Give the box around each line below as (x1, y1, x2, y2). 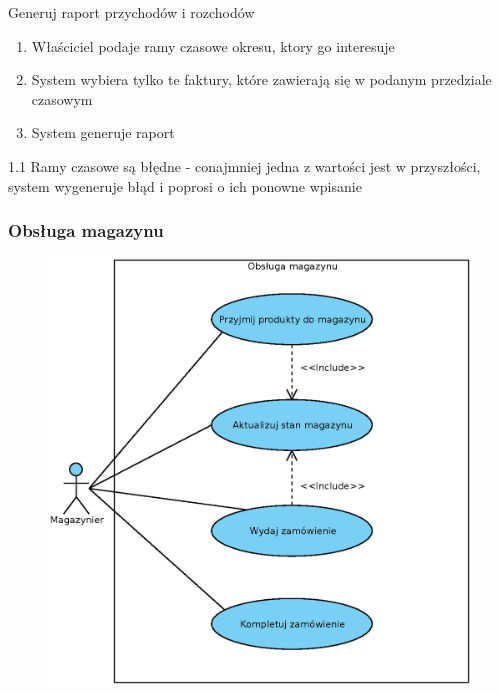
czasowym (31, 88, 93, 109)
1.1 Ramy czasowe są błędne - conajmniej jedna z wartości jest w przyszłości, (8, 155, 481, 176)
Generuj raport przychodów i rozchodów (8, 2, 255, 22)
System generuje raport (31, 122, 175, 143)
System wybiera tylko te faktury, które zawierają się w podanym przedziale (31, 69, 492, 90)
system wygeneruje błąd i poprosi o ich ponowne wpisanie (8, 175, 362, 196)
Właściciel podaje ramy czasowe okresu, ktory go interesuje (31, 35, 395, 56)
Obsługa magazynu (8, 218, 164, 243)
